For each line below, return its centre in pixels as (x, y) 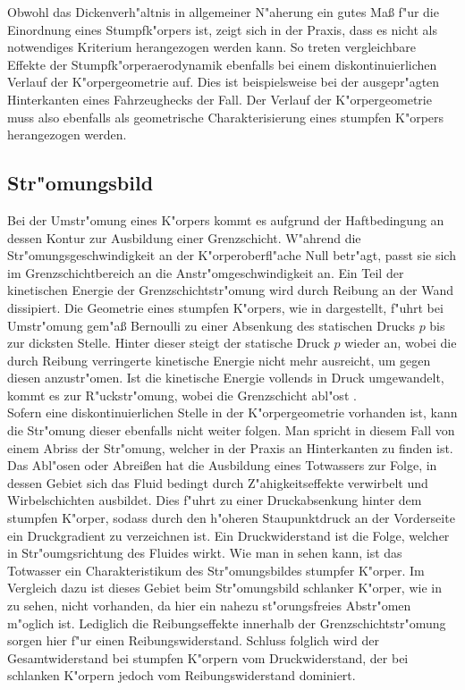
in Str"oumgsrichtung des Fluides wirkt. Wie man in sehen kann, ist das (205, 553)
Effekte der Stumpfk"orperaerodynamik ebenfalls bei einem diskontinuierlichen (222, 64)
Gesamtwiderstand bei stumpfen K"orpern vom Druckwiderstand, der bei (208, 657)
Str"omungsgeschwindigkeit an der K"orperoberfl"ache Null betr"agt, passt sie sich (232, 255)
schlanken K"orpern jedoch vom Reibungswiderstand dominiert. (182, 675)
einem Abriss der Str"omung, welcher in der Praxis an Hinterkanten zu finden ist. (230, 447)
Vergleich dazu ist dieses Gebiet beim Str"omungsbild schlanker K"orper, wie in (224, 588)
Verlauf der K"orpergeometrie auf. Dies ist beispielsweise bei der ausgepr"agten (224, 82)
